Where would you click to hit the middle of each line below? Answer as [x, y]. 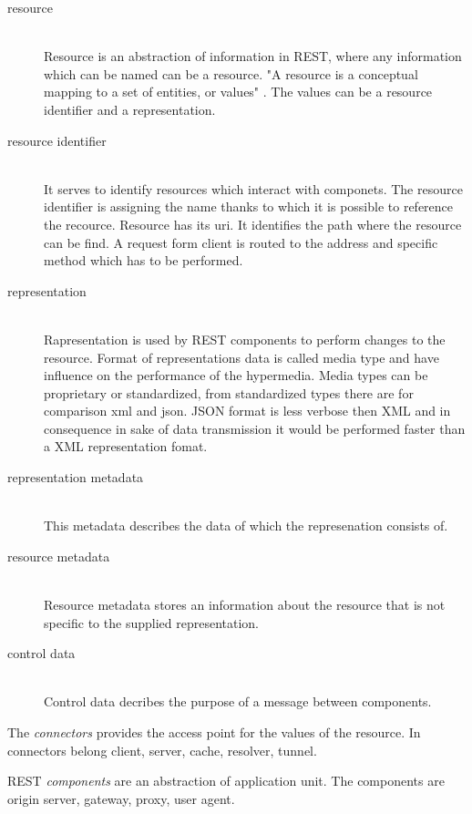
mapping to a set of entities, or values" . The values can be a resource [238, 92]
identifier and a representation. [130, 109]
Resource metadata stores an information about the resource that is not [245, 605]
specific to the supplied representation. [151, 622]
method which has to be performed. [144, 260]
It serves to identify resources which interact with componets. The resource [253, 188]
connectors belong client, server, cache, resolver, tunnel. [162, 750]
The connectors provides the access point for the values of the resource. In [214, 732]
